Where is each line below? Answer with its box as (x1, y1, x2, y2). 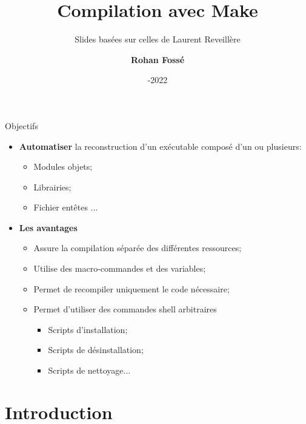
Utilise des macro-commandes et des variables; (33, 262, 206, 275)
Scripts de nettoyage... (48, 364, 131, 377)
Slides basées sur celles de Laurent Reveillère (75, 33, 241, 45)
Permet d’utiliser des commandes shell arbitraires (33, 303, 217, 315)
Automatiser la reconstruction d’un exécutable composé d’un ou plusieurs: (19, 140, 302, 152)
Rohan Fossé (130, 53, 185, 66)
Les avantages (19, 221, 78, 234)
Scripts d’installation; (48, 323, 128, 335)
